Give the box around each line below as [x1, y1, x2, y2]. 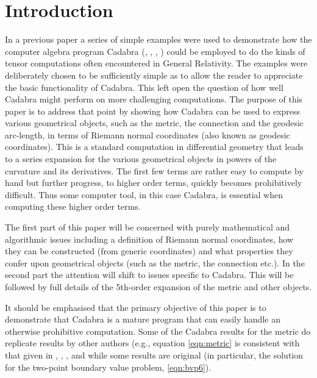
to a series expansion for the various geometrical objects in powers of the [5, 152, 277, 165]
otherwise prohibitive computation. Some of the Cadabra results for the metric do [5, 324, 311, 337]
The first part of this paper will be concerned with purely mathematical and [5, 221, 290, 234]
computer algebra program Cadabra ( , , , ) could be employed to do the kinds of [5, 45, 305, 57]
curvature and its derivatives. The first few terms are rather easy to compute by [5, 164, 304, 177]
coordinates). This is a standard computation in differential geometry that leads [5, 140, 304, 153]
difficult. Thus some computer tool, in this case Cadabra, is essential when [5, 188, 283, 201]
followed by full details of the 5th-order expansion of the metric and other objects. [5, 280, 312, 293]
